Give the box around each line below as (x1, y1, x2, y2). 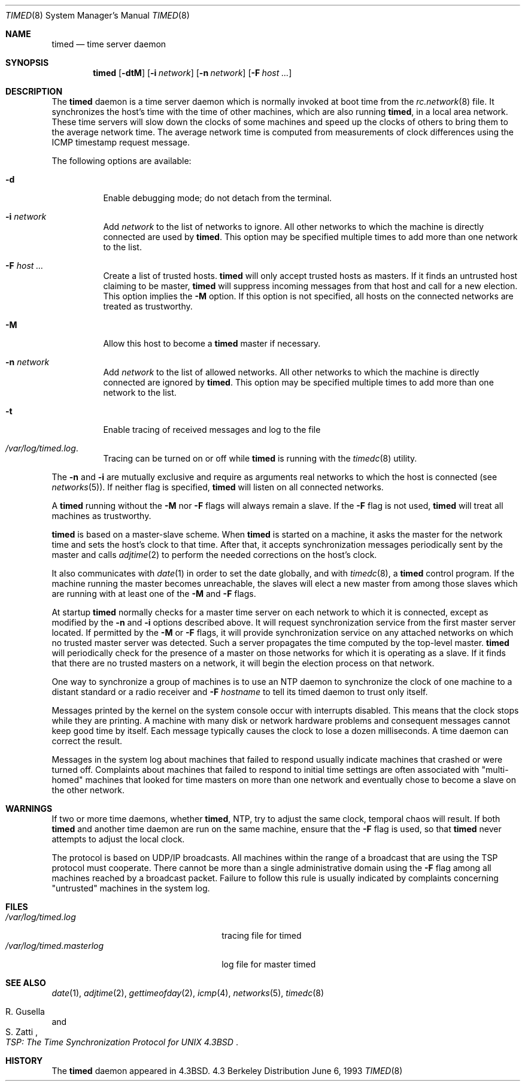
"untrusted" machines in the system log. (51, 883, 210, 893)
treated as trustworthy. (103, 301, 193, 311)
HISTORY (5, 1055, 43, 1066)
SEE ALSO (5, 978, 46, 988)
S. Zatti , (5, 1027, 38, 1037)
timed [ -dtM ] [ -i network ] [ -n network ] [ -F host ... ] (93, 68, 292, 78)
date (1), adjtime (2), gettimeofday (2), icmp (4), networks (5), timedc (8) (51, 988, 324, 998)
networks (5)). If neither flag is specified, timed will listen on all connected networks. (51, 482, 384, 492)
